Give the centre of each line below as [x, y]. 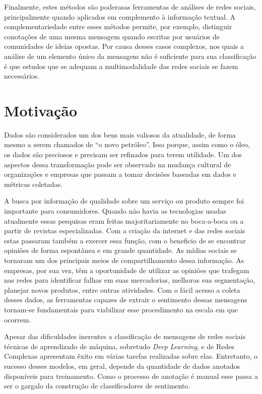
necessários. [22, 76]
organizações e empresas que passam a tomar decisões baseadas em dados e [120, 174]
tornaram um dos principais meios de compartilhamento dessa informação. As [124, 260]
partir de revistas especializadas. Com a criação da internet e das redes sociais [125, 231]
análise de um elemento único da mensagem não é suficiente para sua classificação [130, 56]
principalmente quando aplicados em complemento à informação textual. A [120, 16]
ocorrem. [18, 319]
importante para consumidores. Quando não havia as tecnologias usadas [115, 211]
